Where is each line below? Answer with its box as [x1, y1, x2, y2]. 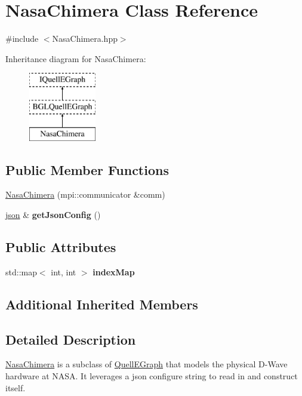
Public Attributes [5, 238, 116, 256]
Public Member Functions [5, 160, 169, 179]
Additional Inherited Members [5, 294, 198, 313]
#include [5, 32, 39, 45]
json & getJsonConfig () [5, 208, 101, 221]
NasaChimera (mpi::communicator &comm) [5, 188, 165, 201]
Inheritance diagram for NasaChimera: [5, 52, 146, 65]
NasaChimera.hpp [52, 32, 118, 45]
